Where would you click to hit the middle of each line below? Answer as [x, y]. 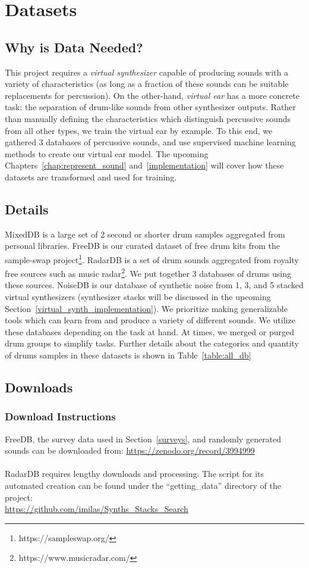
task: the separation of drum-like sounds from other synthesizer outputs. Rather [150, 107]
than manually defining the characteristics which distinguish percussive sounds [148, 118]
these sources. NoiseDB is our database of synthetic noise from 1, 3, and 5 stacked [154, 285]
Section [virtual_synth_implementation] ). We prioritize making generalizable [146, 308]
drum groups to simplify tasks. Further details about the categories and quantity [152, 343]
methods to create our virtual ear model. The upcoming [107, 153]
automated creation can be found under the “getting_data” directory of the [143, 485]
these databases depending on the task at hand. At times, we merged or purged [149, 331]
